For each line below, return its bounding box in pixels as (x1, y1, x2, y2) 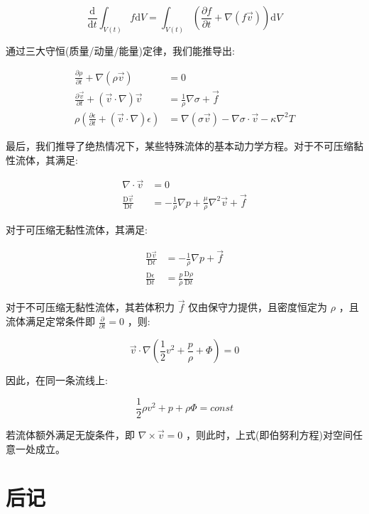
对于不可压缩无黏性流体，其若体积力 (6, 300, 175, 315)
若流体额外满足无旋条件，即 (6, 427, 135, 442)
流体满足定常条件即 (6, 314, 95, 329)
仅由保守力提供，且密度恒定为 (188, 300, 328, 315)
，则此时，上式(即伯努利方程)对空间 (186, 427, 353, 442)
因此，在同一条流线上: (6, 373, 108, 388)
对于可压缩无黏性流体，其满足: (6, 222, 148, 237)
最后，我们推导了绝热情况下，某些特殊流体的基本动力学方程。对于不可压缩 (6, 138, 353, 153)
